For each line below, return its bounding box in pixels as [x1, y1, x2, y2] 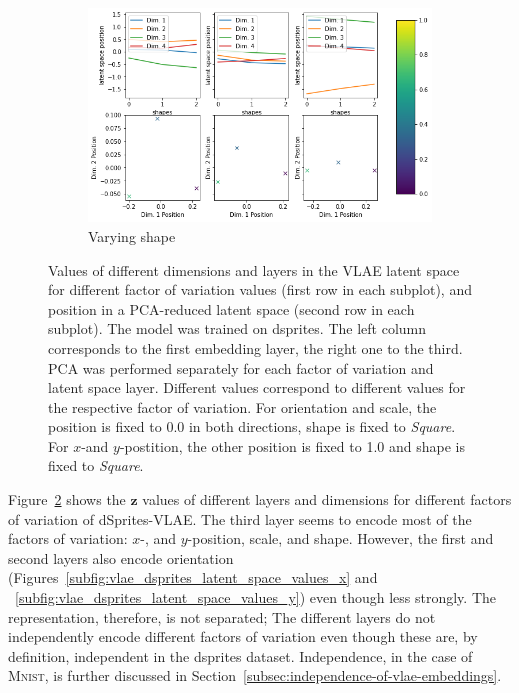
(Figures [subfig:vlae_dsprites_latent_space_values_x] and [8, 567, 378, 588]
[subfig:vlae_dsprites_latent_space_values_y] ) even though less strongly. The [15, 587, 496, 608]
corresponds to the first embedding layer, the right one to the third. [48, 337, 463, 358]
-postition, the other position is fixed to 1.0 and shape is [119, 435, 465, 456]
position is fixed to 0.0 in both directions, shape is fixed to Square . [48, 416, 456, 437]
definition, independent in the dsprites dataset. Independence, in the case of [8, 645, 473, 666]
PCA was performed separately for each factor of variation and [48, 357, 434, 378]
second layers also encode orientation [8, 547, 234, 568]
